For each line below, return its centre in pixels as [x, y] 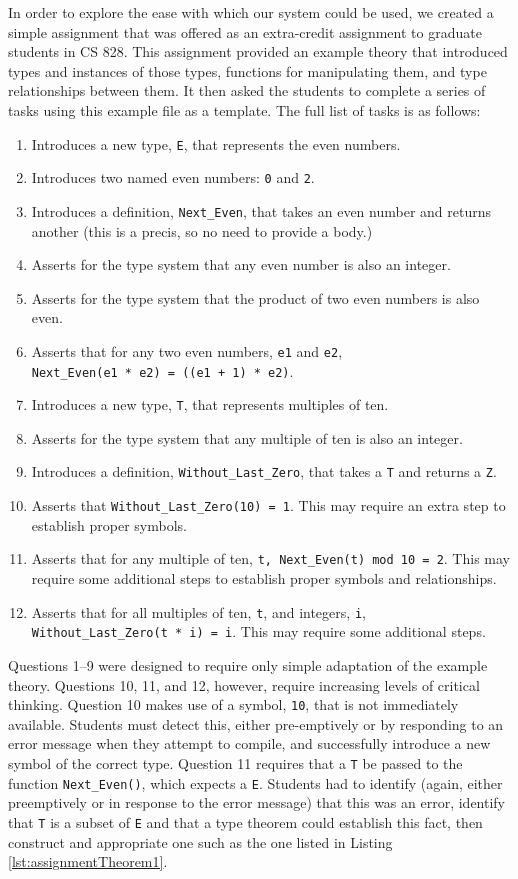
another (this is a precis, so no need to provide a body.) [202, 230]
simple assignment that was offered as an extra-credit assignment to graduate [245, 31]
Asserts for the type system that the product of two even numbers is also [255, 297]
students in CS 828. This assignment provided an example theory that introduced [258, 51]
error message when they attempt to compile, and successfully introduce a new [249, 743]
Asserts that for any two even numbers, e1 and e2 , [187, 350]
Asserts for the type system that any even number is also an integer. [241, 264]
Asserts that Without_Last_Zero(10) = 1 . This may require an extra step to [268, 505]
